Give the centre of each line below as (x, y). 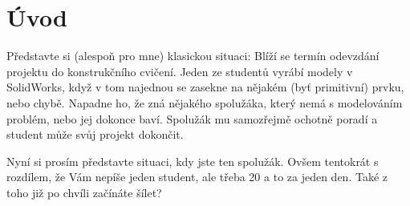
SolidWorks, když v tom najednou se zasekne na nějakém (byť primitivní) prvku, (205, 87)
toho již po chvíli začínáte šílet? (84, 192)
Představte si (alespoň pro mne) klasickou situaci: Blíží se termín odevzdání (193, 56)
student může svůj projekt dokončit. (95, 134)
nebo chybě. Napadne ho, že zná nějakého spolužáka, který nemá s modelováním (205, 102)
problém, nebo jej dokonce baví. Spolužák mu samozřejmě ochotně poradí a (192, 118)
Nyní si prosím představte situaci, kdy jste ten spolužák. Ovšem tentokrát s (193, 161)
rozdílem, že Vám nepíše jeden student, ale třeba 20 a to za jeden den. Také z (197, 177)
